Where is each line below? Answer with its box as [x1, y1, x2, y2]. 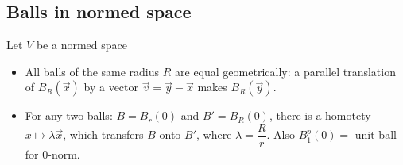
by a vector [83, 79, 138, 95]
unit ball [355, 126, 397, 143]
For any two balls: [25, 107, 113, 124]
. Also [266, 126, 295, 143]
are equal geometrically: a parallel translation [175, 63, 396, 79]
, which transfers [63, 126, 144, 143]
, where [196, 126, 232, 143]
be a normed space [36, 36, 127, 53]
